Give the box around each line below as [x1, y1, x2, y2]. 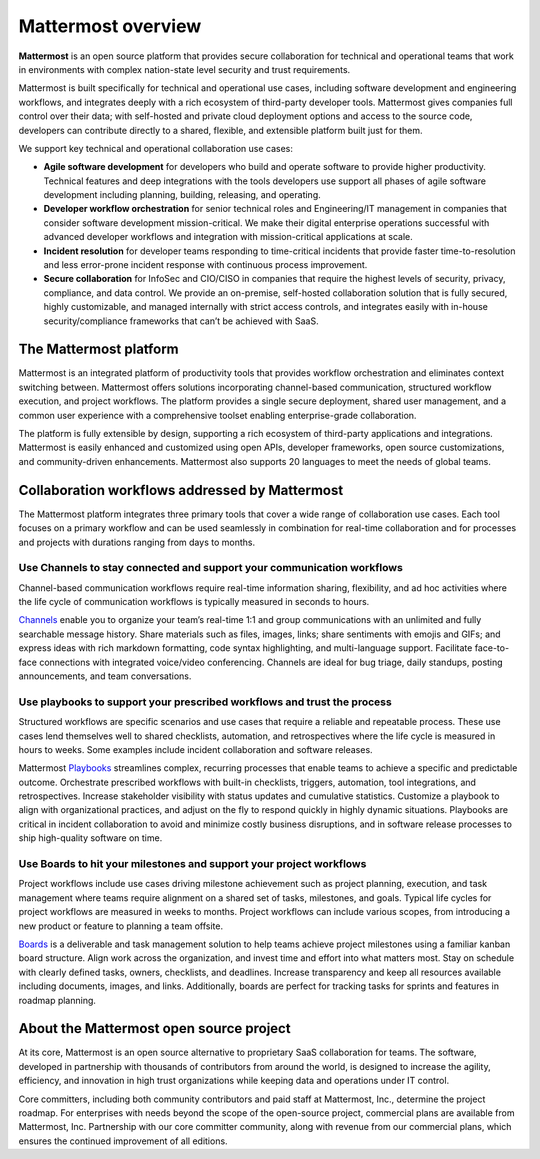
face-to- [474, 642, 510, 654]
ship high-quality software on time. [18, 832, 163, 844]
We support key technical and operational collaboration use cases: [18, 142, 294, 154]
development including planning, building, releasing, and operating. [43, 189, 322, 201]
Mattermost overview [18, 15, 202, 37]
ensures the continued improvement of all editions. [18, 1135, 229, 1147]
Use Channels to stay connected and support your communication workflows [18, 561, 404, 575]
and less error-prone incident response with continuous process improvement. [43, 259, 368, 271]
